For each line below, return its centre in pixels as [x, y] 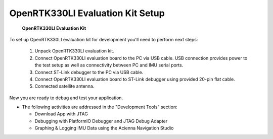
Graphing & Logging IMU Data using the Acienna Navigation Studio [104, 128]
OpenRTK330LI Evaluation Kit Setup [87, 13]
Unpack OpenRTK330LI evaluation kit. [75, 51]
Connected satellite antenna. [64, 86]
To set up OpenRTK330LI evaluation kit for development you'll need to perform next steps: [104, 39]
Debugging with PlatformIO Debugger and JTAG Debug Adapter [101, 121]
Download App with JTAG [61, 114]
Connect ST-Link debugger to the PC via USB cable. [89, 72]
